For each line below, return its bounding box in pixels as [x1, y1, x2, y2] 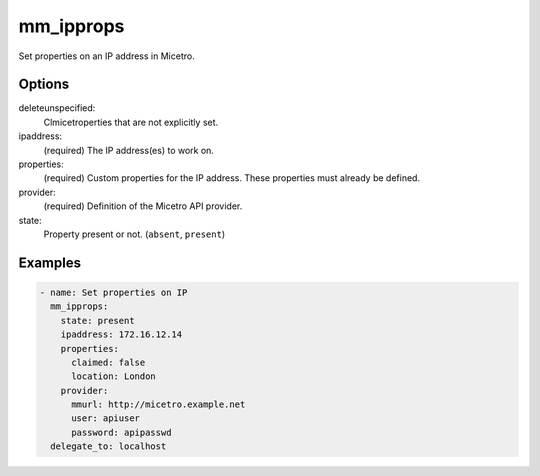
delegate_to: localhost [50, 441, 167, 452]
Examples [18, 254, 82, 271]
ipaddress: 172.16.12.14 [60, 329, 183, 340]
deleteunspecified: [18, 102, 96, 114]
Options [18, 76, 70, 93]
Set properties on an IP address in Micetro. [18, 50, 195, 62]
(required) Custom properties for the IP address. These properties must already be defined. [43, 172, 420, 184]
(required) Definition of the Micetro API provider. [43, 200, 243, 212]
